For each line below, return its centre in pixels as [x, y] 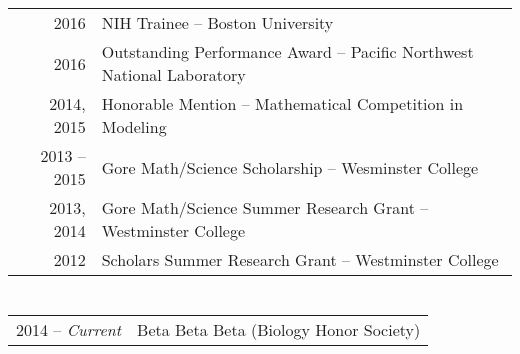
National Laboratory [173, 75]
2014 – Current [69, 330]
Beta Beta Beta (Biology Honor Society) [279, 330]
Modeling [134, 127]
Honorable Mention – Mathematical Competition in [282, 104]
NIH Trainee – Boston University [217, 23]
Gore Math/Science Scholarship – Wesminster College [290, 167]
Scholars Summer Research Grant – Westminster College [300, 260]
